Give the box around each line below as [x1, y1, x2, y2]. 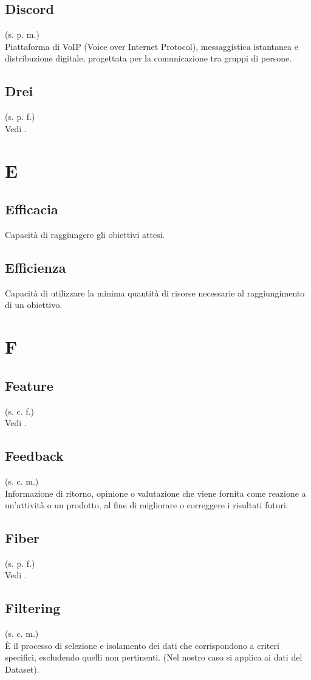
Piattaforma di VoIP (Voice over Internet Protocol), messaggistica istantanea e [5, 40, 298, 52]
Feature [5, 376, 53, 394]
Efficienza [5, 258, 66, 276]
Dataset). [5, 663, 39, 676]
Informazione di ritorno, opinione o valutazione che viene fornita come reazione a [5, 486, 306, 499]
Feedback [5, 446, 64, 465]
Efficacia [5, 200, 58, 219]
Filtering [5, 598, 61, 617]
